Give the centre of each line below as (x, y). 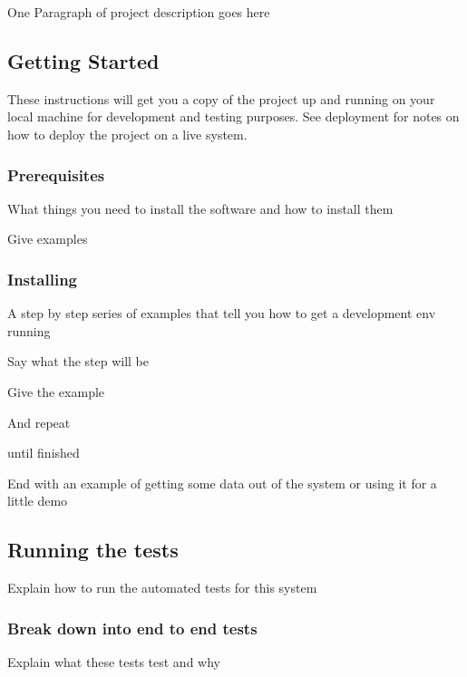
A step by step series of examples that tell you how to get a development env (222, 313)
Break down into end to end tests (132, 628)
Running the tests (93, 550)
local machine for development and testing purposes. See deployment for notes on (233, 116)
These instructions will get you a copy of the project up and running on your (221, 98)
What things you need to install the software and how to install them (200, 208)
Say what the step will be (78, 361)
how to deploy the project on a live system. (127, 134)
